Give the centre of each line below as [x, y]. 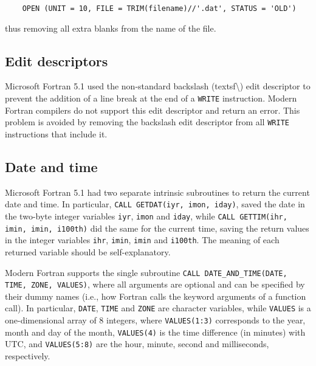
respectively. [28, 356]
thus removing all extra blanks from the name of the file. [111, 28]
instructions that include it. [56, 133]
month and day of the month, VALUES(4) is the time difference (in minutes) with [155, 332]
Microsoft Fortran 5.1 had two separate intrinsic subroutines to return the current [157, 192]
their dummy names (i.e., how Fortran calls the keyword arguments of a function [156, 296]
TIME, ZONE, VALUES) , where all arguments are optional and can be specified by [155, 284]
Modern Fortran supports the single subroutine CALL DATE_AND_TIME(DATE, [146, 272]
